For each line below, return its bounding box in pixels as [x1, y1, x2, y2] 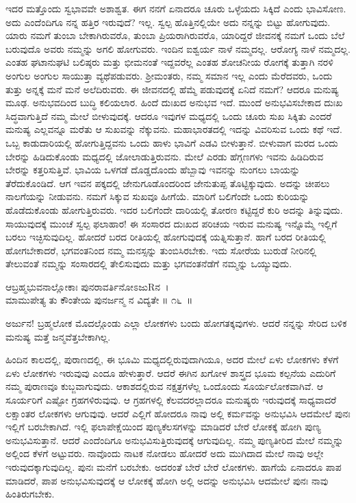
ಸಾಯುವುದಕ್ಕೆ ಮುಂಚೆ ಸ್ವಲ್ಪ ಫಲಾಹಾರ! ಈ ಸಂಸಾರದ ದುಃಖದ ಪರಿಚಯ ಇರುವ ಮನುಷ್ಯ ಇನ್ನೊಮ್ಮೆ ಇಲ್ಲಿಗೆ [5, 216, 338, 230]
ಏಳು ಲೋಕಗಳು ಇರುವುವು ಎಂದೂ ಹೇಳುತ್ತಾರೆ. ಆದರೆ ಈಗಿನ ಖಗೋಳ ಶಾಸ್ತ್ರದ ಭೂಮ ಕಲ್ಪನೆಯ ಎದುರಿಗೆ [5, 365, 336, 380]
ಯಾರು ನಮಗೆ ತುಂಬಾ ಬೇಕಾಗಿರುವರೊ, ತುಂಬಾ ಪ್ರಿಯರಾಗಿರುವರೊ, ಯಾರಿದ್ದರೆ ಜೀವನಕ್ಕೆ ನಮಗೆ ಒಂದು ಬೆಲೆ [5, 28, 345, 42]
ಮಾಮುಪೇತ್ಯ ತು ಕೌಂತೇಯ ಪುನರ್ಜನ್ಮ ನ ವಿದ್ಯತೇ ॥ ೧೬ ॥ [5, 293, 193, 307]
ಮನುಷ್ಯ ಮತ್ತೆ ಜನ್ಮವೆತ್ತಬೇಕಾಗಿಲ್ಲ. [5, 329, 111, 343]
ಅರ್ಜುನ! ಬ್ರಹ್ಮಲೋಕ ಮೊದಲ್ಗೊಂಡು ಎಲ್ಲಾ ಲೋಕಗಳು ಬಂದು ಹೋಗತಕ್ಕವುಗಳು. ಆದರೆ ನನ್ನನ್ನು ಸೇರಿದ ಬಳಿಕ [5, 316, 347, 330]
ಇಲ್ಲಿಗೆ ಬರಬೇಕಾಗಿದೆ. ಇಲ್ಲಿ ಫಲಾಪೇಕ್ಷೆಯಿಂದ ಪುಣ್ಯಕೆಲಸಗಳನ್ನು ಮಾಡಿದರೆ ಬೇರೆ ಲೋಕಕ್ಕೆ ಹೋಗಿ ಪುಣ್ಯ [5, 419, 321, 434]
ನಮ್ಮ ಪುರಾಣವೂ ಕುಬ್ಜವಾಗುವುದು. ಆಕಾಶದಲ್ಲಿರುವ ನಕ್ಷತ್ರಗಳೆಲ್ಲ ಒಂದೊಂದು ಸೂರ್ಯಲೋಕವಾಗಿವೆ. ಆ [5, 379, 323, 393]
